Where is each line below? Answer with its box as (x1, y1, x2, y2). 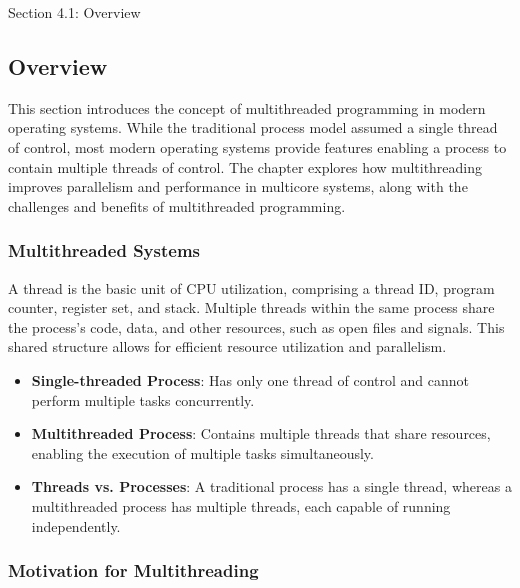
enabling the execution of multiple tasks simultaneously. (31, 442, 374, 463)
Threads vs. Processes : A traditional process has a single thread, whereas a (31, 476, 512, 497)
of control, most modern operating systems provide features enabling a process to (8, 136, 507, 157)
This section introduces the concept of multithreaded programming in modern (8, 97, 486, 118)
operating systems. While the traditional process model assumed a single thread (8, 117, 498, 138)
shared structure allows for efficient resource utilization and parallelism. (8, 336, 447, 357)
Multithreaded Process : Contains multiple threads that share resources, (31, 423, 491, 444)
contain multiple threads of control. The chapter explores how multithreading (8, 156, 483, 177)
